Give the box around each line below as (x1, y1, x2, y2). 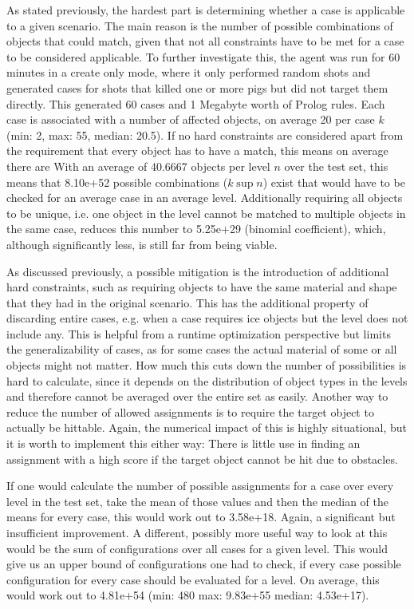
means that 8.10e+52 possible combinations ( (6, 173, 228, 190)
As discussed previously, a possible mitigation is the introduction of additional (6, 263, 389, 279)
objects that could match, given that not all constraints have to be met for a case (6, 33, 404, 49)
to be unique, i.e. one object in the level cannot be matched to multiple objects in (6, 204, 406, 221)
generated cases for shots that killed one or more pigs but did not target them (6, 79, 388, 96)
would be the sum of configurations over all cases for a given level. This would (6, 540, 388, 556)
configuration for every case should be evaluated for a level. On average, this (6, 571, 380, 587)
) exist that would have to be (262, 173, 405, 190)
